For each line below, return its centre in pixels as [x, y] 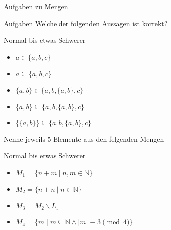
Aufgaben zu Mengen [36, 6]
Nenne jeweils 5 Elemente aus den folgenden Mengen [84, 139]
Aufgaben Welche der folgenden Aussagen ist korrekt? [86, 23]
